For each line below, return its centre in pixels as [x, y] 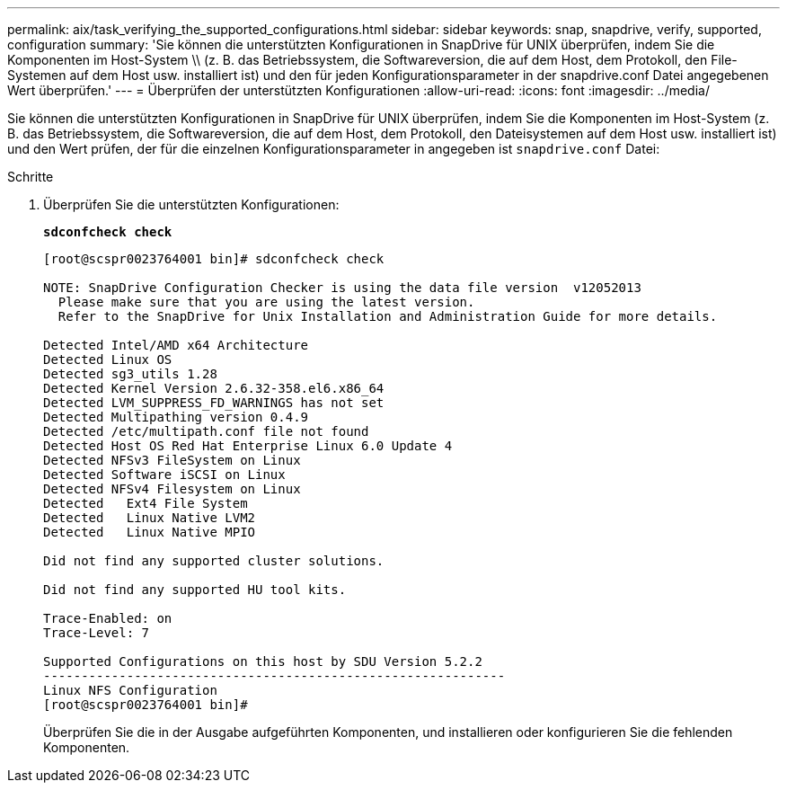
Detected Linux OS [108, 359]
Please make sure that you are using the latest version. [266, 302]
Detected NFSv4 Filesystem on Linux [172, 489]
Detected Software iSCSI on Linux [164, 475]
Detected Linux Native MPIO [150, 532]
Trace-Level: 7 [97, 633]
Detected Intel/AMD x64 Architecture [176, 345]
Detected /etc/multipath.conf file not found [206, 431]
